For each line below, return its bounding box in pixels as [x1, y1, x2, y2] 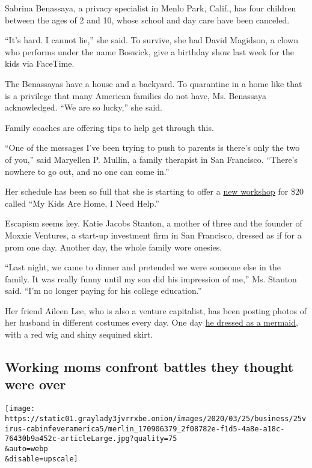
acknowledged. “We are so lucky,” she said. [5, 101, 162, 114]
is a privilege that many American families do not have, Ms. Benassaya [5, 89, 267, 102]
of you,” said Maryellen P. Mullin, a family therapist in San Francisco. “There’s [5, 153, 298, 165]
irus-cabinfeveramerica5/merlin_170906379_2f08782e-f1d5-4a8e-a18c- [5, 424, 285, 433]
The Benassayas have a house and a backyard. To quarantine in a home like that [5, 77, 302, 90]
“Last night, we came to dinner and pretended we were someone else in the [5, 261, 281, 273]
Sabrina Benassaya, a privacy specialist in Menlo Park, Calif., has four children [5, 2, 296, 14]
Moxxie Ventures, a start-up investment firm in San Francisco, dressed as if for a [5, 228, 302, 241]
